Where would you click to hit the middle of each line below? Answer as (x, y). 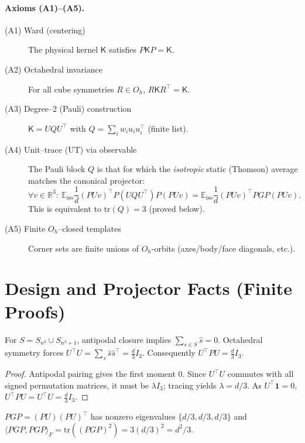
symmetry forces (34, 353)
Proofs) (35, 311)
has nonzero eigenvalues (133, 416)
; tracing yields (190, 385)
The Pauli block (57, 169)
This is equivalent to (65, 209)
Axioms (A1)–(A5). (45, 7)
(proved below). (177, 209)
